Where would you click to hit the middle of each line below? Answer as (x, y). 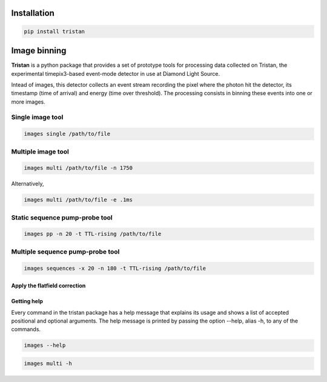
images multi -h (48, 363)
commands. (26, 329)
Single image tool (37, 117)
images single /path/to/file (67, 134)
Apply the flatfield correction (48, 286)
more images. (28, 102)
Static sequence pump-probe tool (62, 217)
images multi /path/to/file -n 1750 (78, 168)
